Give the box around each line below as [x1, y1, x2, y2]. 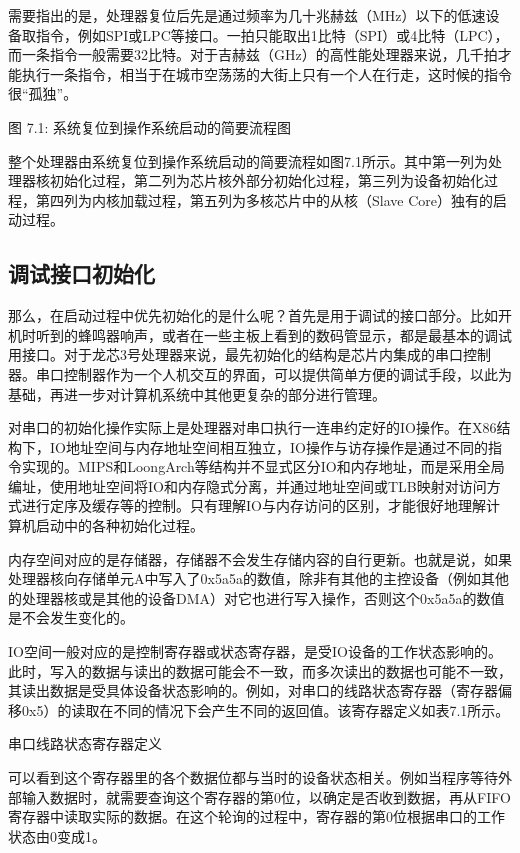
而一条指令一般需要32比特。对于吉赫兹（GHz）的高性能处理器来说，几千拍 [8, 44, 498, 65]
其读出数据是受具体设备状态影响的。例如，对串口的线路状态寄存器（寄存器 [8, 680, 498, 701]
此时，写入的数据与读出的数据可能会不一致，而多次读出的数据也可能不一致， [8, 660, 512, 681]
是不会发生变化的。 [8, 607, 134, 628]
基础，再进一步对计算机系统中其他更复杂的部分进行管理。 [8, 383, 386, 404]
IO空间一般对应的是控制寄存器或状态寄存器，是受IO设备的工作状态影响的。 [8, 641, 502, 662]
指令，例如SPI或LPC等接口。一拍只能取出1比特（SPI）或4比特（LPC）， [35, 24, 509, 45]
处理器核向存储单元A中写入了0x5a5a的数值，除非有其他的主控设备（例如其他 [8, 568, 509, 589]
